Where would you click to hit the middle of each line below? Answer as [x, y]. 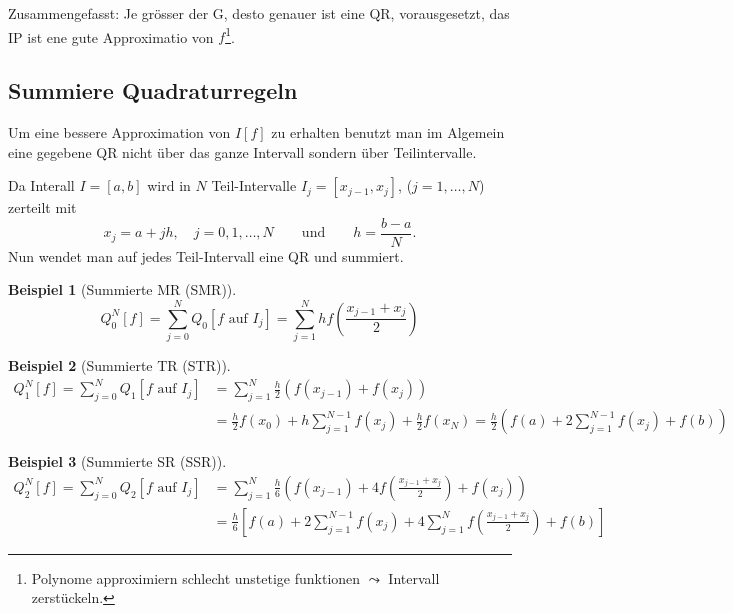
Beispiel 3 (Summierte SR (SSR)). [117, 461]
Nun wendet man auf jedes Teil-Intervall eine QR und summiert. [206, 255]
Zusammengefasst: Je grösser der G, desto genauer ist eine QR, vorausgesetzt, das [259, 13]
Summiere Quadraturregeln [153, 90]
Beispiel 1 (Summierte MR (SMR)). [122, 289]
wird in [169, 185]
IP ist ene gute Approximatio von [111, 36]
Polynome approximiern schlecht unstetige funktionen [196, 577]
